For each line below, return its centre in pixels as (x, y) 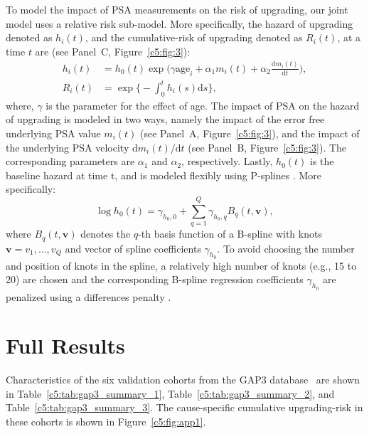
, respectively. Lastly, (227, 161)
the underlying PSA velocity (68, 147)
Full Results (65, 345)
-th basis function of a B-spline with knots (230, 234)
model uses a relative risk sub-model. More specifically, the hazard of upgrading (180, 23)
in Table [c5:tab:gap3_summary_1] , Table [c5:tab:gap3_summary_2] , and (170, 393)
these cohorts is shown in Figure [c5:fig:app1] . (106, 422)
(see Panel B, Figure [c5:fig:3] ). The (267, 147)
